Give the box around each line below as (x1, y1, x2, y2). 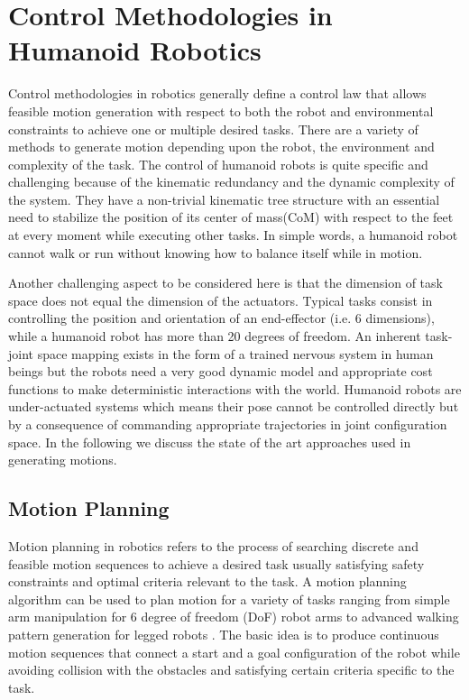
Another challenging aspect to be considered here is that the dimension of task (8, 273, 443, 292)
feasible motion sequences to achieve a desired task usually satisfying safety (8, 554, 425, 573)
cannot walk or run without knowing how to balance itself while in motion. (8, 243, 423, 262)
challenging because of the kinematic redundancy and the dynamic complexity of (8, 172, 455, 191)
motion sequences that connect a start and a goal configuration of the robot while (8, 642, 460, 661)
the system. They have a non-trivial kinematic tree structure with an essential (8, 189, 440, 208)
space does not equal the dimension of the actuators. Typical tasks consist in (8, 290, 433, 309)
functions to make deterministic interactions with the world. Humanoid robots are (8, 379, 462, 398)
